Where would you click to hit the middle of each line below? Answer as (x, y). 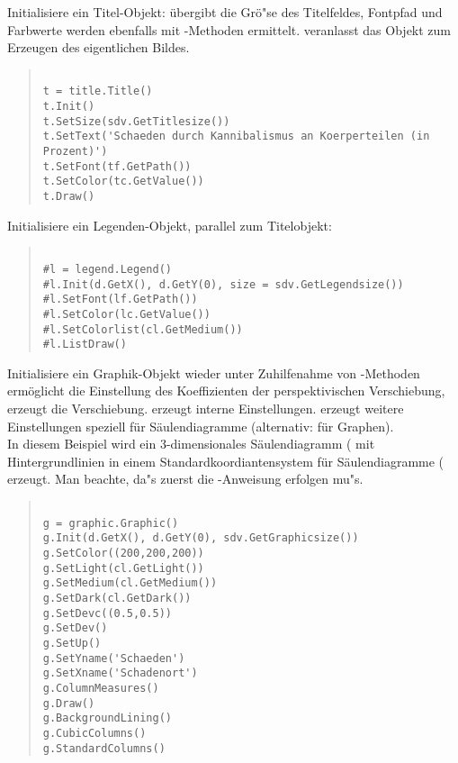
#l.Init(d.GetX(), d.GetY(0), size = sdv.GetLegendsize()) (223, 284)
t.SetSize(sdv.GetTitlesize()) (136, 121)
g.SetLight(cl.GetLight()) (123, 568)
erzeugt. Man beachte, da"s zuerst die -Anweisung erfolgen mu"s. (185, 479)
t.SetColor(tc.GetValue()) (123, 182)
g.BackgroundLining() (107, 718)
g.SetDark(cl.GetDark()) (117, 598)
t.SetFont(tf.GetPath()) (117, 166)
